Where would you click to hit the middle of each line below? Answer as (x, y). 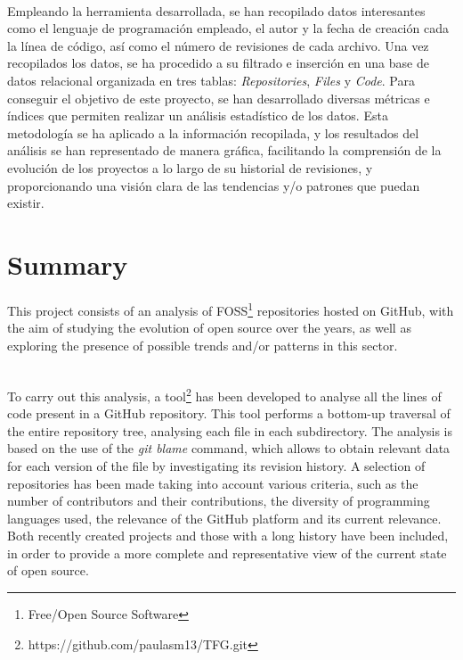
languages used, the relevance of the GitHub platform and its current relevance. (224, 518)
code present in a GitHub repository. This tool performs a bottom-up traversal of (229, 413)
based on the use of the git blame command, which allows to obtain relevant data (229, 448)
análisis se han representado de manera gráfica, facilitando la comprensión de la (224, 150)
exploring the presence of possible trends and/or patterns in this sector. (203, 345)
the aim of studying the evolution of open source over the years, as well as (209, 328)
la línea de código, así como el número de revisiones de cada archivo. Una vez (218, 45)
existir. (26, 203)
